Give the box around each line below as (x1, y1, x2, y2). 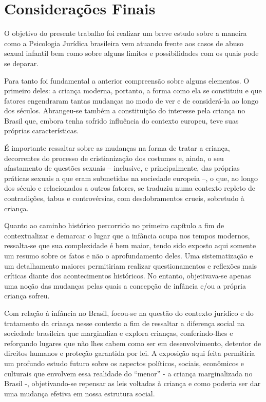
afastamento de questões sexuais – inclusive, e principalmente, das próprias (4, 163, 240, 173)
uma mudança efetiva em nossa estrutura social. (4, 388, 155, 398)
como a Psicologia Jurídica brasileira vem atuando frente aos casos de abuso (4, 37, 244, 48)
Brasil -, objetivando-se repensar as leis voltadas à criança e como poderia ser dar (4, 378, 261, 389)
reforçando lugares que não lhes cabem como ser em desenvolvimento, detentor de (4, 337, 261, 348)
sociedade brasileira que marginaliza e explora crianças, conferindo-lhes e (4, 328, 233, 338)
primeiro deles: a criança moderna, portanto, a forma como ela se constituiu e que (4, 85, 262, 96)
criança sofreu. (4, 290, 50, 301)
